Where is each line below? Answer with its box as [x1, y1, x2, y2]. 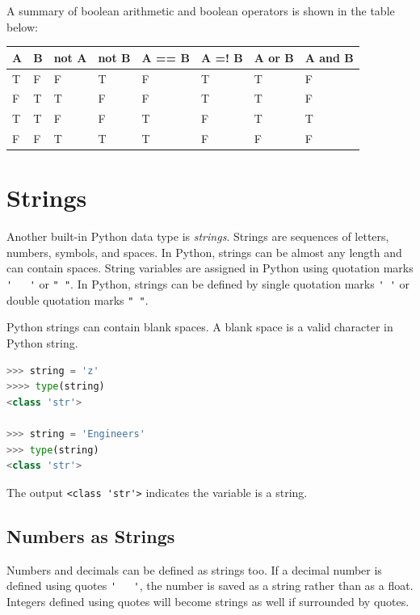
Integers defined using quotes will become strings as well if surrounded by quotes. [6, 592, 409, 609]
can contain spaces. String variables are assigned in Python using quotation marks [6, 259, 414, 276]
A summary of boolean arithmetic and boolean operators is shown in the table [6, 2, 395, 19]
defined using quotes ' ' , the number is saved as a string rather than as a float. [6, 577, 414, 594]
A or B [254, 48, 294, 65]
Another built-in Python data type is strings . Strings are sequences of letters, [6, 228, 389, 245]
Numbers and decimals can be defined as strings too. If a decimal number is [6, 561, 382, 578]
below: [6, 18, 38, 35]
